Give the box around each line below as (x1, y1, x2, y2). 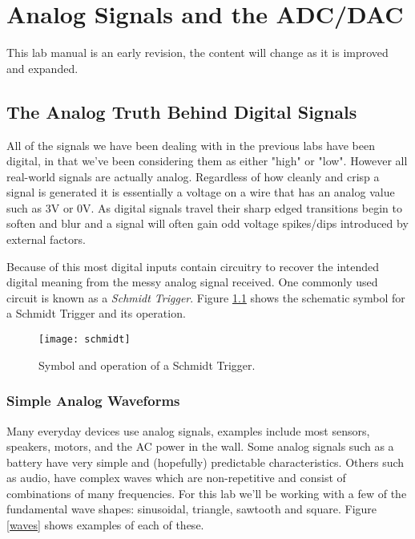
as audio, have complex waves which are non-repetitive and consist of (6, 469, 346, 486)
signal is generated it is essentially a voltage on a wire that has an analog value (6, 184, 395, 201)
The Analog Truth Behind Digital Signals (6, 99, 357, 124)
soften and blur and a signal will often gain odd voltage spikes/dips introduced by (6, 215, 409, 232)
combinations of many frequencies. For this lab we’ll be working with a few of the (6, 484, 407, 501)
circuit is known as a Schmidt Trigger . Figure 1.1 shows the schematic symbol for (6, 289, 405, 306)
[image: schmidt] (38, 334, 131, 346)
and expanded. (6, 59, 79, 76)
